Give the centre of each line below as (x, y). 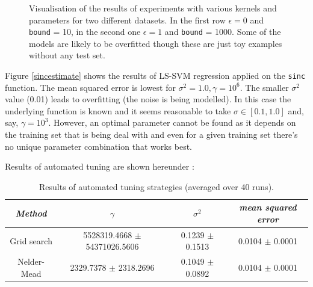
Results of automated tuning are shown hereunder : (100, 166)
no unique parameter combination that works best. (99, 146)
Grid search (31, 240)
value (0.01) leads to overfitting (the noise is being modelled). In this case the (148, 99)
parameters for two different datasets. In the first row (127, 20)
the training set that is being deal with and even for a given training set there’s (151, 134)
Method (31, 213)
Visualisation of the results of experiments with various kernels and (153, 8)
